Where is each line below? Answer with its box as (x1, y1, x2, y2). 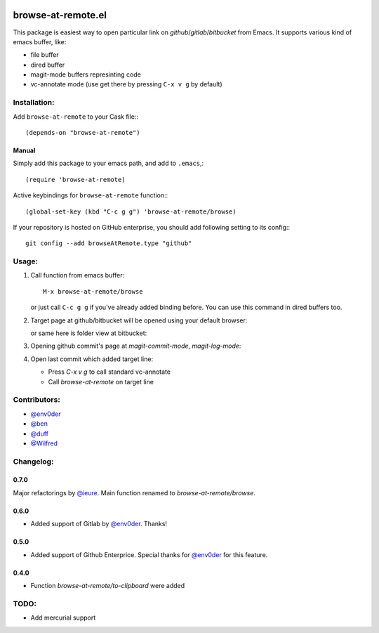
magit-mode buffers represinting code (30, 70, 142, 79)
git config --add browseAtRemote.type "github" (25, 240, 192, 247)
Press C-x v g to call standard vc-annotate (48, 367, 171, 376)
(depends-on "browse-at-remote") (25, 129, 140, 136)
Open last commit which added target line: (30, 355, 154, 363)
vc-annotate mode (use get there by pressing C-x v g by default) (30, 80, 222, 89)
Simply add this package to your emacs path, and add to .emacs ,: (13, 159, 204, 168)
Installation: (13, 98, 55, 107)
